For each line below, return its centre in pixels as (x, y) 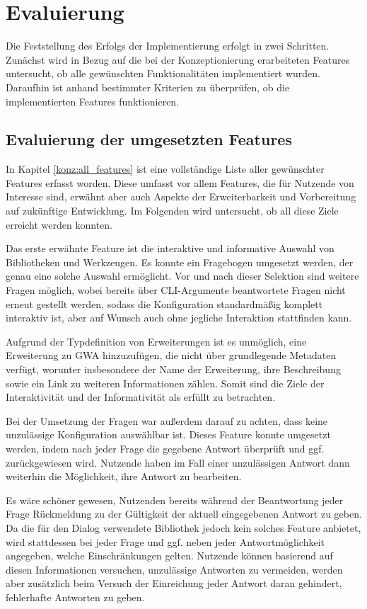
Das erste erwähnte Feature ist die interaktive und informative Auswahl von (170, 248)
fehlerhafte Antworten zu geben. (75, 597)
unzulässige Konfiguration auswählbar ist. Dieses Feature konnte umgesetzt (168, 434)
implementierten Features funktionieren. (93, 101)
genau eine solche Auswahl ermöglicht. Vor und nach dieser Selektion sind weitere (182, 276)
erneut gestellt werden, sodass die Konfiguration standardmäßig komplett (164, 303)
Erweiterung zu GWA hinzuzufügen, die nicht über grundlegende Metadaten (171, 355)
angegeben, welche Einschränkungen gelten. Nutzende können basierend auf (169, 556)
